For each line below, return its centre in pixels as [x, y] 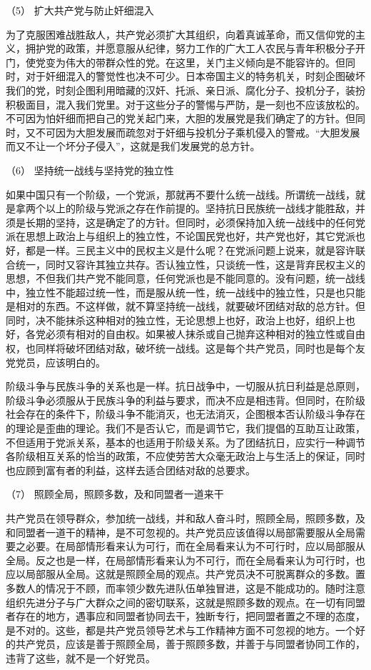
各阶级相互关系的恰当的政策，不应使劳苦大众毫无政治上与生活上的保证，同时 [185, 456]
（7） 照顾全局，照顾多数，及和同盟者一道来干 [115, 494]
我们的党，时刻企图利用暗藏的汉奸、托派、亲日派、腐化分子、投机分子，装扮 [185, 90]
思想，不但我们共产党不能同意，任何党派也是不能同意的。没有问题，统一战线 [185, 278]
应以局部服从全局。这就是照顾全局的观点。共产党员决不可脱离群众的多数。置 [185, 574]
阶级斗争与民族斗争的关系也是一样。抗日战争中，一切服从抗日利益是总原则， [185, 386]
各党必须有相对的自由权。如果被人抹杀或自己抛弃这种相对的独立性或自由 [195, 334]
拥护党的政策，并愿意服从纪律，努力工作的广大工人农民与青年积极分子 [190, 48]
